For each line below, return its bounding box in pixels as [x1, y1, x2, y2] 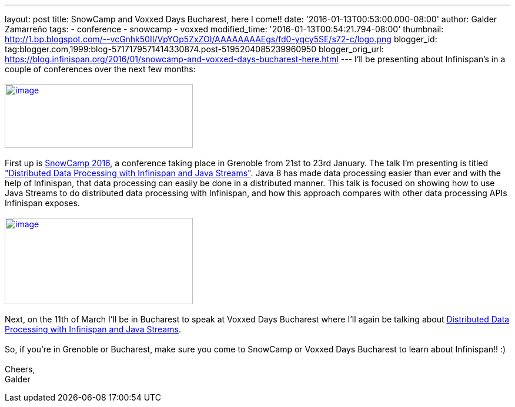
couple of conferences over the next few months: [5, 64, 196, 74]
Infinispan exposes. [5, 198, 80, 208]
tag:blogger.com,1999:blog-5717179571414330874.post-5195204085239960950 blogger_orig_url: [5, 44, 384, 54]
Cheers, [5, 364, 35, 374]
